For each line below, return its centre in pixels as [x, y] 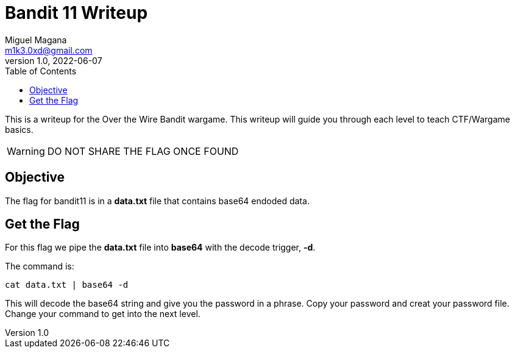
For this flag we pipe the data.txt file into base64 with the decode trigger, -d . [160, 248]
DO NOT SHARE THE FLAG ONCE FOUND [143, 151]
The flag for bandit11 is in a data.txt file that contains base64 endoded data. [157, 201]
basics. [19, 129]
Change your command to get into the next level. [103, 314]
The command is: [40, 266]
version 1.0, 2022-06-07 [54, 60]
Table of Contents [41, 71]
